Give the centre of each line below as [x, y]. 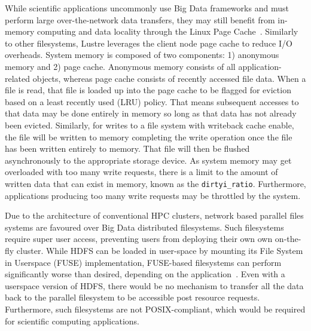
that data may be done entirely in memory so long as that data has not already [151, 113]
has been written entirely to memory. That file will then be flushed [127, 148]
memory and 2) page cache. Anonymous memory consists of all [120, 66]
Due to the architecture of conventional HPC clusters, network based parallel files [154, 215]
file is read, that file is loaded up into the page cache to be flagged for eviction [148, 90]
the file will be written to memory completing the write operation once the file [149, 137]
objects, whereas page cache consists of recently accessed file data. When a [169, 78]
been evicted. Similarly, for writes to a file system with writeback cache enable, [150, 125]
